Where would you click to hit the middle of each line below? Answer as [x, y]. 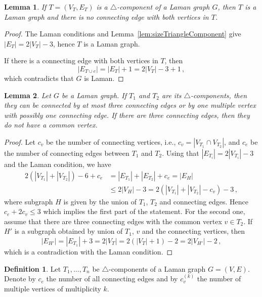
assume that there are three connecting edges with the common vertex [113, 221]
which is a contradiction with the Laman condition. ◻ [89, 251]
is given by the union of [100, 201]
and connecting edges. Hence [204, 201]
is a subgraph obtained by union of [69, 231]
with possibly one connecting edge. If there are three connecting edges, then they [127, 115]
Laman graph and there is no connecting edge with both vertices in [106, 16]
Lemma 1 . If [25, 7]
